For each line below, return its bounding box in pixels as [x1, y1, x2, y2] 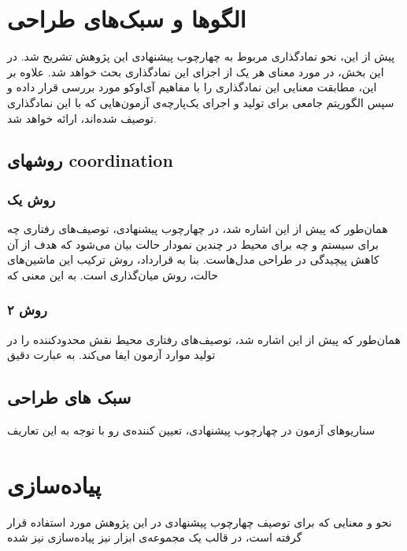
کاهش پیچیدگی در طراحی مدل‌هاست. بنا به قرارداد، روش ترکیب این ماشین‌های [7, 251, 379, 268]
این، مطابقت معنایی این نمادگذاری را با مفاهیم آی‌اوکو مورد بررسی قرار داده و [7, 79, 377, 95]
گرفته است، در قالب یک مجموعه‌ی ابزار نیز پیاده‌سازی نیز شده [7, 529, 302, 545]
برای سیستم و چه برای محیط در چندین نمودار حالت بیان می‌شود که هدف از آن [7, 235, 379, 252]
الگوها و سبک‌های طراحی [7, 2, 246, 35]
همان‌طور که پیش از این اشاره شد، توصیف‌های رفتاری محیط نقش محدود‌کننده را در [7, 331, 401, 347]
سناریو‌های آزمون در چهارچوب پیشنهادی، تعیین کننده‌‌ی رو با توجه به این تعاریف [7, 422, 376, 438]
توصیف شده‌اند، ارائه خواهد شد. [7, 109, 157, 126]
